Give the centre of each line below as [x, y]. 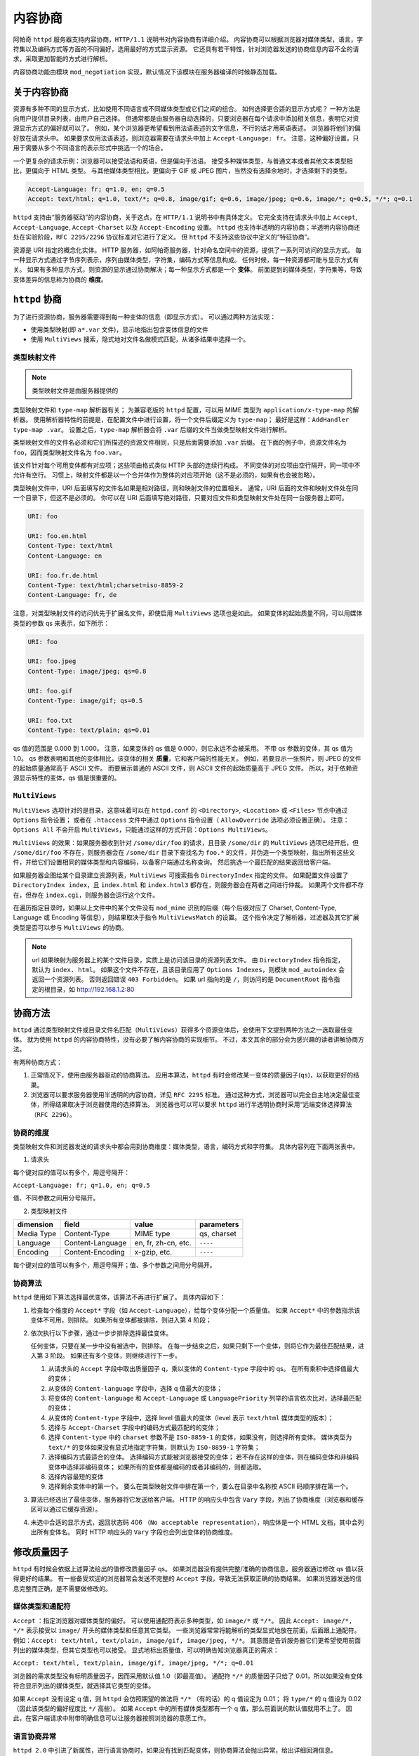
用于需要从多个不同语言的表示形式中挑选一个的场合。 [90, 148]
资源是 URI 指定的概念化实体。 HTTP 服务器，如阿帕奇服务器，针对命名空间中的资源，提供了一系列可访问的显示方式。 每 [187, 250]
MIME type [152, 1234]
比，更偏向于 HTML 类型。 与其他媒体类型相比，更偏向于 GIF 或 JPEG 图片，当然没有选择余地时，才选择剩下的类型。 [182, 170]
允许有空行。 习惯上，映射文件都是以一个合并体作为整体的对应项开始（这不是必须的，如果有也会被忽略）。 [166, 475]
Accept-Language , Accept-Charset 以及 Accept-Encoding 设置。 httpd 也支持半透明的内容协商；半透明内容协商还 [187, 227]
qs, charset [218, 1234]
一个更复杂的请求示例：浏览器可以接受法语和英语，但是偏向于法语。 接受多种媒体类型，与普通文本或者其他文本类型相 [183, 161]
